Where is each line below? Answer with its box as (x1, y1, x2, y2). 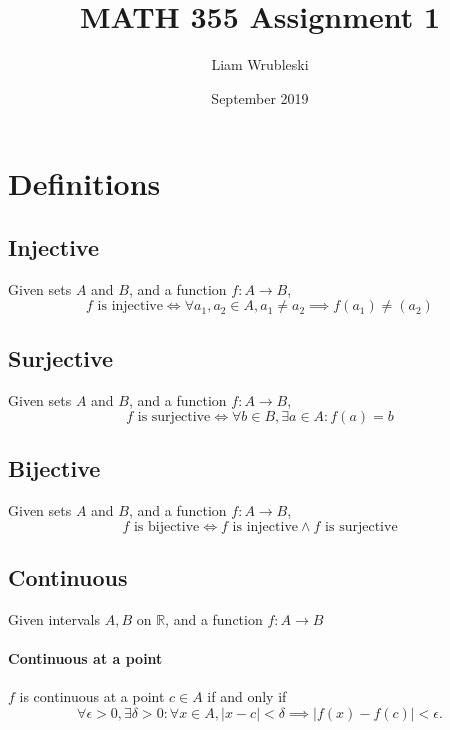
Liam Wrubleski (211, 54, 309, 75)
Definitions (8, 163, 161, 204)
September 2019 (211, 87, 309, 108)
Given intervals (8, 609, 100, 630)
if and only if (207, 686, 287, 707)
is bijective (133, 519, 200, 534)
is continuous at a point (19, 686, 165, 707)
